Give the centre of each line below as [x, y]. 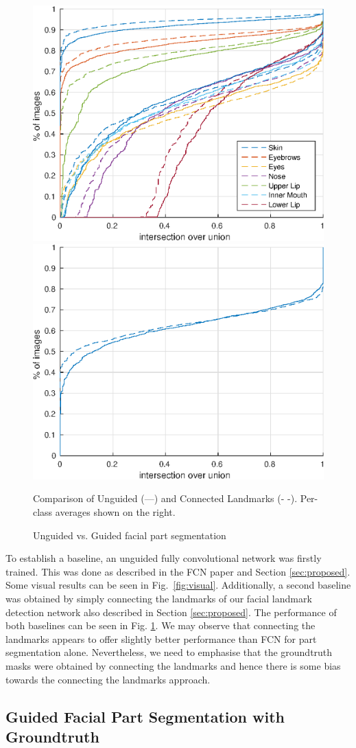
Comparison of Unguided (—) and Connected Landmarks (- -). [165, 498]
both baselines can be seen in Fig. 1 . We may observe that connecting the [161, 625]
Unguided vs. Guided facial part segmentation [130, 535]
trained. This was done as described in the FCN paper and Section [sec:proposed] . [178, 571]
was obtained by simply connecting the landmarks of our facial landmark [159, 598]
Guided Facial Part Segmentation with [145, 716]
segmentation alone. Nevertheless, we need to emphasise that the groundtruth [169, 652]
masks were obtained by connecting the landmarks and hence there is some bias [173, 665]
